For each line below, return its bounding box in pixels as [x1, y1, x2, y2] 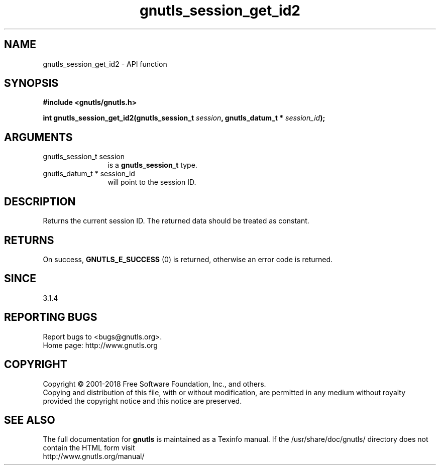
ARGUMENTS [4, 131, 73, 144]
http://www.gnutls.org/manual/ [43, 452, 145, 461]
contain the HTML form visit [43, 443, 135, 452]
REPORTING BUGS [4, 311, 97, 324]
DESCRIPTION [4, 195, 76, 208]
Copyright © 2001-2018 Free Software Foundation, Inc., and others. [43, 379, 266, 388]
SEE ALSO [4, 413, 55, 426]
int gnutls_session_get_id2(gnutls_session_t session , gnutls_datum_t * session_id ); [43, 113, 325, 123]
